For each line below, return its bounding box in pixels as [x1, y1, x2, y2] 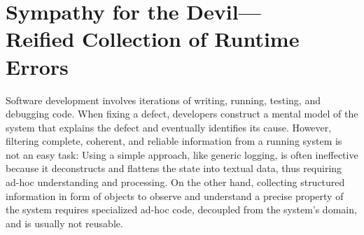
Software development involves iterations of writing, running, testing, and [6, 92, 321, 107]
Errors [6, 52, 69, 80]
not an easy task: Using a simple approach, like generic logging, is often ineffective [6, 147, 358, 162]
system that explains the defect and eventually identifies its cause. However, [6, 120, 332, 134]
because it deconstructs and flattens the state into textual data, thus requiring [6, 161, 342, 176]
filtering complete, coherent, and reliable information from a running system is [6, 134, 342, 148]
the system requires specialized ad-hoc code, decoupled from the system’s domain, [6, 202, 357, 217]
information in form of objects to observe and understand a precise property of [6, 188, 344, 203]
